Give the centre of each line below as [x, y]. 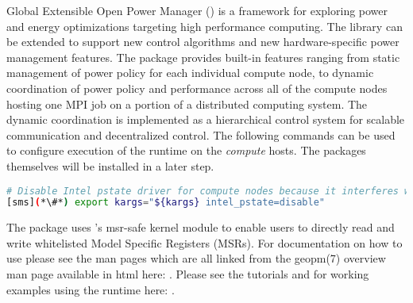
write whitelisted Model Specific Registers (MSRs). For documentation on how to [205, 242]
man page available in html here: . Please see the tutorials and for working [188, 274]
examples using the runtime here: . [91, 289]
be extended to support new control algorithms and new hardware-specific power [203, 42]
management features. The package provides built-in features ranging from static [203, 57]
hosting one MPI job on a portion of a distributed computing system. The [187, 104]
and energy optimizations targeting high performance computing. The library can [205, 26]
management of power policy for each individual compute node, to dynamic [190, 73]
